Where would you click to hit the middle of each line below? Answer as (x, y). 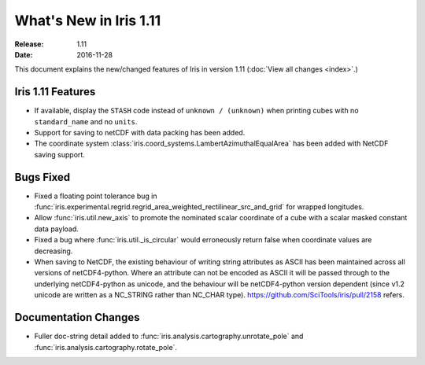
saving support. (60, 154)
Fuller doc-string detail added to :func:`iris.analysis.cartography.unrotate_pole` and (169, 336)
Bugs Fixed (42, 177)
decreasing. (54, 251)
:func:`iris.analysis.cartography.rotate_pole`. (105, 347)
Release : (29, 44)
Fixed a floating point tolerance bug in (96, 196)
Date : (24, 54)
